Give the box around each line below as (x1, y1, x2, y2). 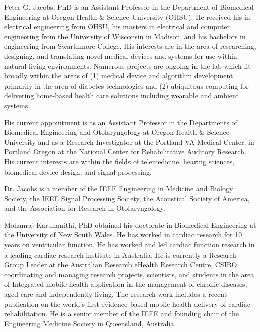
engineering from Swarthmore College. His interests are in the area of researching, (4, 41, 256, 51)
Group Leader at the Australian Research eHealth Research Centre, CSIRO (4, 259, 237, 270)
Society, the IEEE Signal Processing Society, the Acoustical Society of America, (4, 193, 250, 203)
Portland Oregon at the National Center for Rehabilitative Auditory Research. (4, 146, 246, 157)
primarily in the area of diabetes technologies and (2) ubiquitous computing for (4, 80, 249, 91)
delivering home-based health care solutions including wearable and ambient (4, 90, 239, 101)
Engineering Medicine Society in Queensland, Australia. (4, 318, 176, 328)
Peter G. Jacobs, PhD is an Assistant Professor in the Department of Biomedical (4, 2, 254, 12)
